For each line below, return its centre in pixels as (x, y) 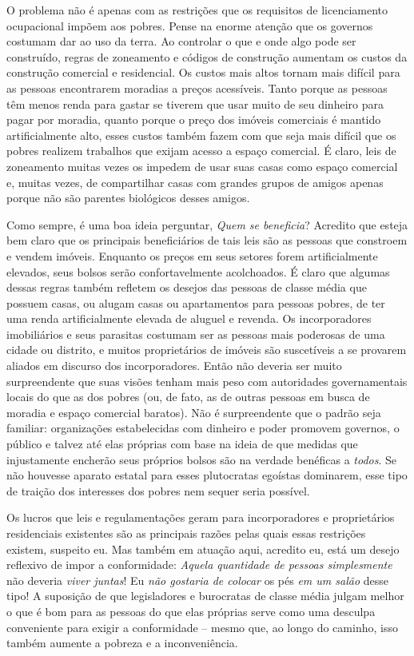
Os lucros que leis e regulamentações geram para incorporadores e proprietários (201, 517)
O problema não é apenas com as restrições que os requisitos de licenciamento (197, 10)
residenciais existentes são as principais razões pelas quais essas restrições (186, 533)
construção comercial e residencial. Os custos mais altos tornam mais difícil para (203, 72)
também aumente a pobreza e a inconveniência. (122, 643)
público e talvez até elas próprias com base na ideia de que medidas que (182, 444)
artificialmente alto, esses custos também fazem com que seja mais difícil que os (201, 135)
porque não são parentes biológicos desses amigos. (128, 198)
